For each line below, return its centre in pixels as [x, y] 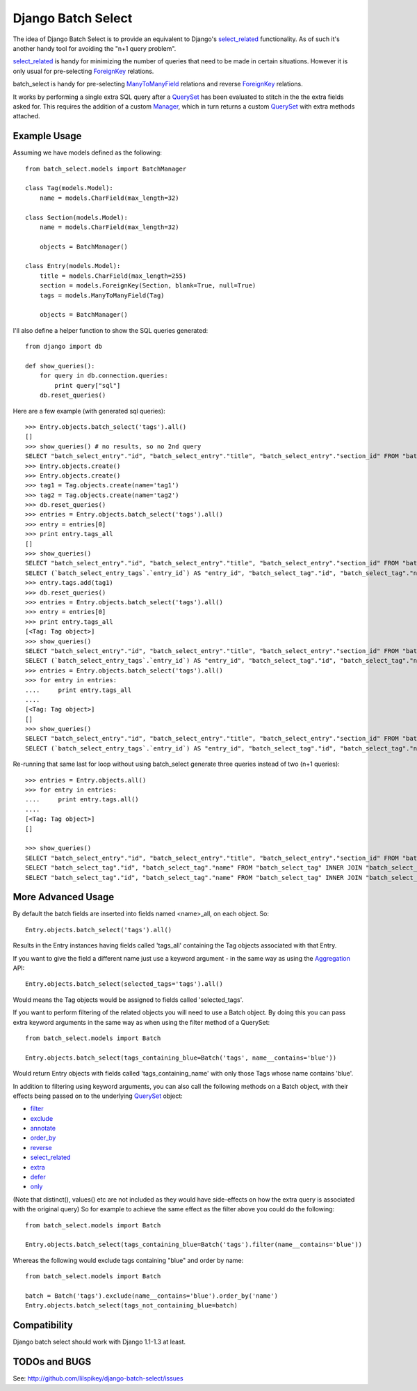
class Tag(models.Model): [69, 188]
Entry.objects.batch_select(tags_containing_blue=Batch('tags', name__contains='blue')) [181, 1058]
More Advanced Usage [64, 897]
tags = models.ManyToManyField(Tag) [102, 295]
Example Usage [47, 136]
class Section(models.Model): [77, 217]
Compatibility [43, 1325]
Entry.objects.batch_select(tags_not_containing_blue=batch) [131, 1306]
